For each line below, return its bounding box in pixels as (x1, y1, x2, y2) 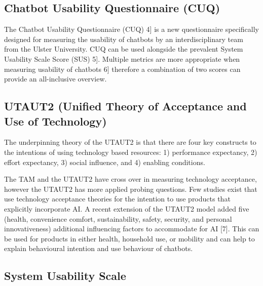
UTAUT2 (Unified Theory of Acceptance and (4, 98, 247, 114)
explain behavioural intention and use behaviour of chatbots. (4, 243, 193, 254)
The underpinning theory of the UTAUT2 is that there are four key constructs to (4, 137, 256, 147)
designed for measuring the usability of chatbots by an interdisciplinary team (4, 33, 243, 44)
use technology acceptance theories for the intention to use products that (4, 193, 231, 204)
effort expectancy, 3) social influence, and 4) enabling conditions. (4, 156, 205, 167)
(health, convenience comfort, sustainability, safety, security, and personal (4, 213, 232, 224)
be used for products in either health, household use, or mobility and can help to (4, 233, 255, 243)
